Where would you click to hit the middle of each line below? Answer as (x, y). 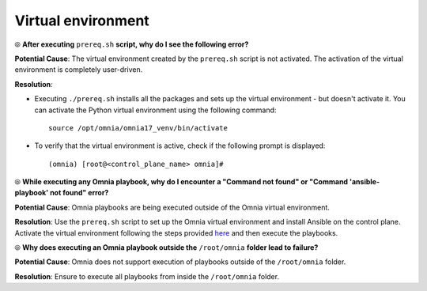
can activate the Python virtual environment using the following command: (155, 110)
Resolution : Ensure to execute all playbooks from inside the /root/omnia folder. (147, 276)
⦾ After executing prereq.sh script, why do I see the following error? (132, 44)
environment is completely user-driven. (79, 70)
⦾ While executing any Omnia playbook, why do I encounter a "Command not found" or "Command (181, 182)
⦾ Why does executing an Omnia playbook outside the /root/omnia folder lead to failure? (166, 248)
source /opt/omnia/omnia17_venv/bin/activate (138, 128)
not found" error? (79, 193)
